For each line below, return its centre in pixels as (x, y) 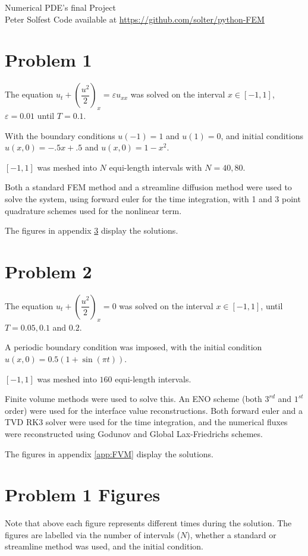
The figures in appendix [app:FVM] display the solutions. (109, 453)
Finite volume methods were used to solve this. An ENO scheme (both (133, 399)
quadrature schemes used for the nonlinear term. (93, 210)
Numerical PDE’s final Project (60, 7)
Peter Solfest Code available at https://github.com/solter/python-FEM (135, 19)
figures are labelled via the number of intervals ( (93, 534)
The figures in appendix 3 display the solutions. (92, 230)
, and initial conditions (262, 135)
